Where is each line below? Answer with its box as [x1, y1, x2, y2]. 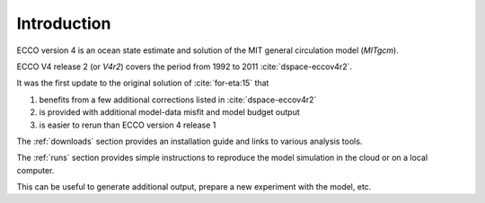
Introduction [16, 13, 111, 33]
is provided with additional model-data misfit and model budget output [39, 107, 300, 118]
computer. [16, 164, 55, 175]
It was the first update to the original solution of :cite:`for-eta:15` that [16, 77, 269, 89]
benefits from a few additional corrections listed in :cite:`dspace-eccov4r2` [39, 94, 317, 105]
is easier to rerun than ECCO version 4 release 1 [39, 119, 216, 130]
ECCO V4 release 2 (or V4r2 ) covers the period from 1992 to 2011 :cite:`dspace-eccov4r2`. [16, 61, 353, 72]
